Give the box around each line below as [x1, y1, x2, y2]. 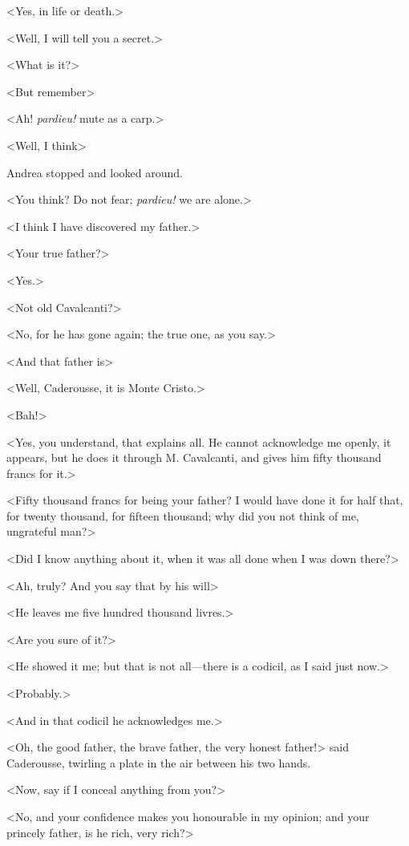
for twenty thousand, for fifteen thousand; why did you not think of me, [6, 507, 359, 524]
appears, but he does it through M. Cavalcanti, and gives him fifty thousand [6, 449, 382, 466]
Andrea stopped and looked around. [6, 164, 183, 180]
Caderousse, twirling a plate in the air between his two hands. [6, 754, 311, 771]
